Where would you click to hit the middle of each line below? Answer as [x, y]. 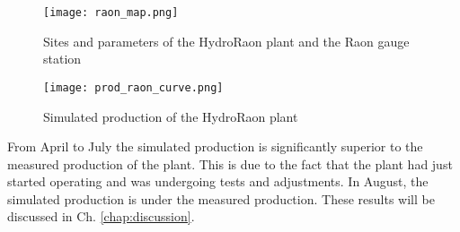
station [62, 59]
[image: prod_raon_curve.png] [133, 87]
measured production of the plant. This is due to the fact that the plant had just [230, 163]
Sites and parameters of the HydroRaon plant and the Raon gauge [226, 41]
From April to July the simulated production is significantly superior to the [215, 146]
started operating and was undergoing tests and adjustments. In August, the [218, 181]
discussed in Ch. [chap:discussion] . [101, 216]
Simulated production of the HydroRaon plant [171, 116]
